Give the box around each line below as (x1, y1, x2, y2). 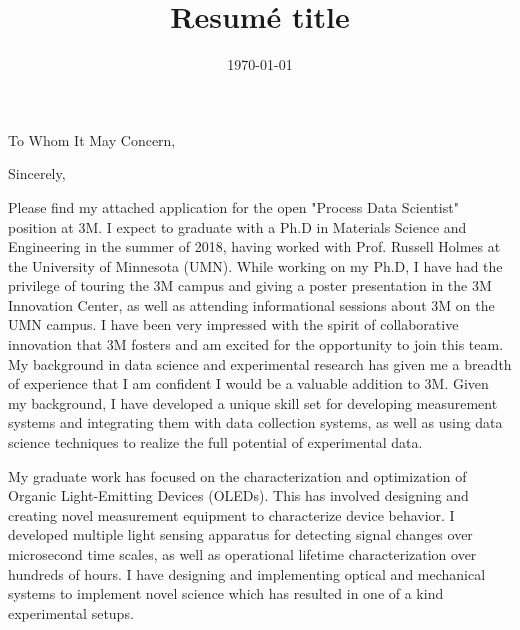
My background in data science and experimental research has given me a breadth (8, 353, 512, 374)
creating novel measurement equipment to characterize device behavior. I (8, 504, 455, 525)
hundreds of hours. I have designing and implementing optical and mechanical (8, 563, 486, 584)
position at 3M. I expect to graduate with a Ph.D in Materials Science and (8, 216, 467, 237)
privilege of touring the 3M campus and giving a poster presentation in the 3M (8, 275, 492, 296)
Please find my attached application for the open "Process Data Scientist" (8, 196, 459, 217)
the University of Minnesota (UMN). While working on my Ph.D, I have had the (8, 255, 503, 276)
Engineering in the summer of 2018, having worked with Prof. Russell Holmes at (8, 236, 501, 257)
